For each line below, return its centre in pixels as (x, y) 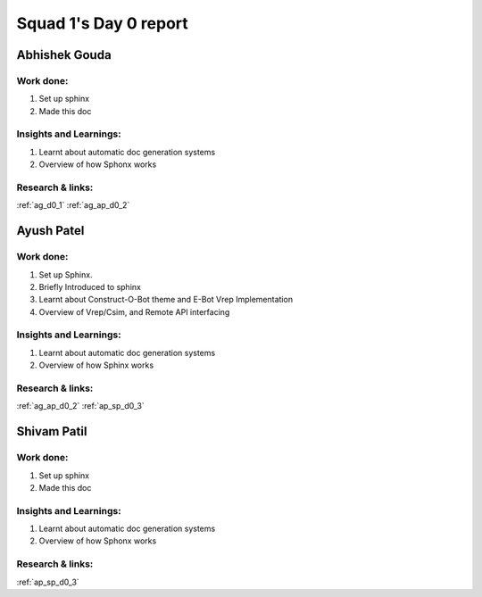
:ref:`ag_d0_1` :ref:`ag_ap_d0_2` (73, 205)
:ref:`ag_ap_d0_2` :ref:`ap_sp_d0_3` (80, 406)
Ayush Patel (50, 231)
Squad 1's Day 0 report (103, 23)
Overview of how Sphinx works (96, 365)
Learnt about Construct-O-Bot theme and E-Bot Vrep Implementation (166, 300)
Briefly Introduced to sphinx (90, 286)
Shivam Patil (52, 431)
